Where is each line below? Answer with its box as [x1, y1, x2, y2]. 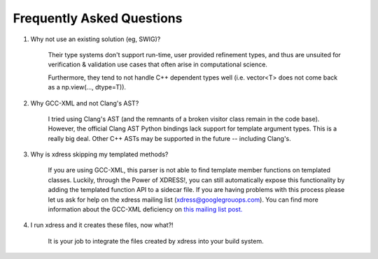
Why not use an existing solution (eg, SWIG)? [30, 35, 161, 43]
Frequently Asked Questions [13, 10, 183, 26]
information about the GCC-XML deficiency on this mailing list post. [48, 205, 243, 214]
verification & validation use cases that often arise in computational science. [48, 60, 267, 69]
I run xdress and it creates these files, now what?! [30, 221, 174, 230]
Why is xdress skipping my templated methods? [30, 150, 169, 158]
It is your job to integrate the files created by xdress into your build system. [48, 237, 264, 245]
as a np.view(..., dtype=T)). [48, 83, 126, 91]
